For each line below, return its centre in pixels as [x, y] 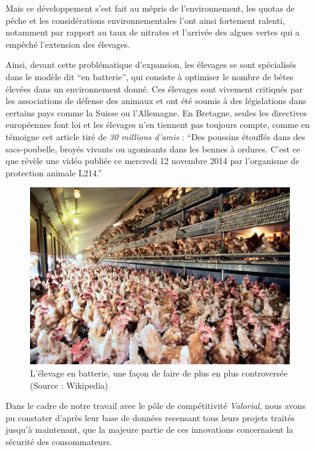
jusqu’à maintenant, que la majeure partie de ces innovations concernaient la [150, 429]
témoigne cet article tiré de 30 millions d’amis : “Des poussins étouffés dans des [156, 136]
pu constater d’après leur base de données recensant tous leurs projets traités [150, 417]
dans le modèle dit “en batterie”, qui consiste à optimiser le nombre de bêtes [150, 76]
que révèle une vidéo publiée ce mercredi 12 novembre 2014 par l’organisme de [153, 161]
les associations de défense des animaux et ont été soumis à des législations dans [156, 101]
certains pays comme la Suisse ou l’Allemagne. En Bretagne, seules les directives [156, 112]
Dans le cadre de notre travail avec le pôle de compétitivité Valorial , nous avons [156, 406]
